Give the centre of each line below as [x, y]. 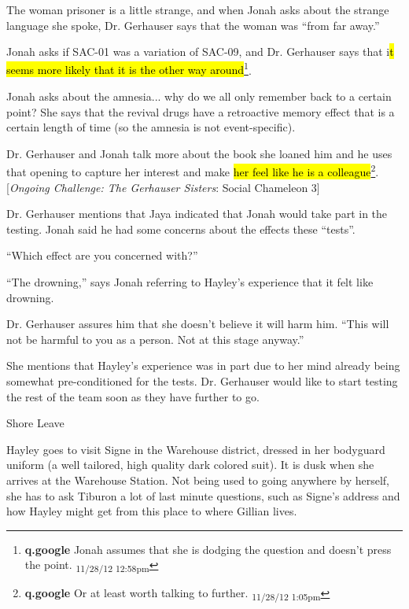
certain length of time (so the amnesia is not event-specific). [151, 127]
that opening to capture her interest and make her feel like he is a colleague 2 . [193, 171]
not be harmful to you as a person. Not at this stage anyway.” [155, 339]
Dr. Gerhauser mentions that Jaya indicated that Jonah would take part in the [197, 214]
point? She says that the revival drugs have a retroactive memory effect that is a [201, 111]
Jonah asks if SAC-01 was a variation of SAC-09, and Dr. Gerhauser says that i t [200, 52]
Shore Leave [35, 423]
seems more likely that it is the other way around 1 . [129, 68]
